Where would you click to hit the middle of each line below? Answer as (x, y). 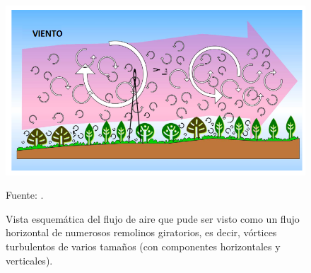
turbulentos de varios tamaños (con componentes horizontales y (143, 246)
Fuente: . (25, 195)
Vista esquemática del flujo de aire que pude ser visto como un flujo (153, 218)
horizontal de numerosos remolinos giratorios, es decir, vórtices (141, 232)
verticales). (29, 260)
